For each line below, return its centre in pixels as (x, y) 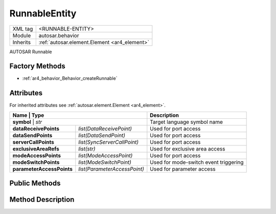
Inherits (21, 42)
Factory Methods (38, 66)
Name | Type (28, 115)
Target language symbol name (187, 122)
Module (22, 35)
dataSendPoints (32, 135)
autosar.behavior (59, 35)
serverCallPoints (33, 142)
